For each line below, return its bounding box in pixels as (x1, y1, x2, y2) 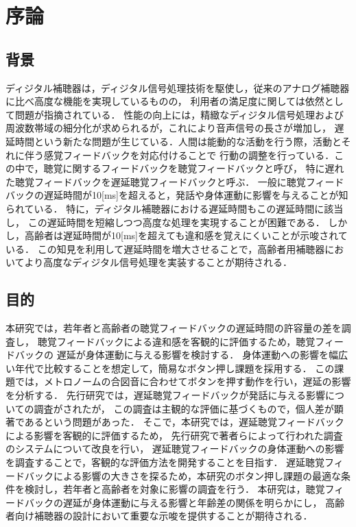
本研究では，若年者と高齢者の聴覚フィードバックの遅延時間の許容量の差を (5, 321, 342, 335)
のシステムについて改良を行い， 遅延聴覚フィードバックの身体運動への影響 (5, 441, 344, 456)
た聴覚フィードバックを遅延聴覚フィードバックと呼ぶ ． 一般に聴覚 (5, 174, 306, 188)
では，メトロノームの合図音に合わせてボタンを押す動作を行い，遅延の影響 (14, 374, 351, 389)
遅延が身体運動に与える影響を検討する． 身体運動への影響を (56, 347, 329, 362)
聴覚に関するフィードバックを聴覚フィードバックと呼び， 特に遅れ (43, 161, 344, 175)
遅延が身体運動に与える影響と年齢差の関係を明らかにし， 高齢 (62, 495, 345, 509)
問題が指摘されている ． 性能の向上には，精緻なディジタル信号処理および (14, 107, 344, 121)
